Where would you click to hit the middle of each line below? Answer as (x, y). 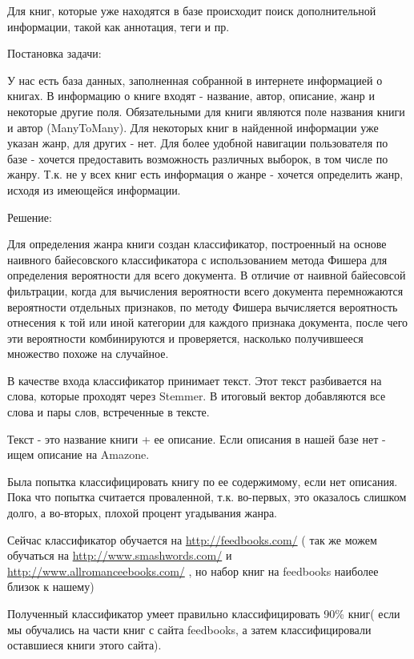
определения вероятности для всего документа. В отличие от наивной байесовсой (207, 275)
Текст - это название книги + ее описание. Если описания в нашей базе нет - (197, 438)
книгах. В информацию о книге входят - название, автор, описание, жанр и (191, 96)
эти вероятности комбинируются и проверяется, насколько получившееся (185, 338)
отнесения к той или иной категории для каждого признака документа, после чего (208, 322)
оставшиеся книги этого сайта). (84, 645)
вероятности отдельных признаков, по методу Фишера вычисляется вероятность (203, 306)
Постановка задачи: (54, 53)
